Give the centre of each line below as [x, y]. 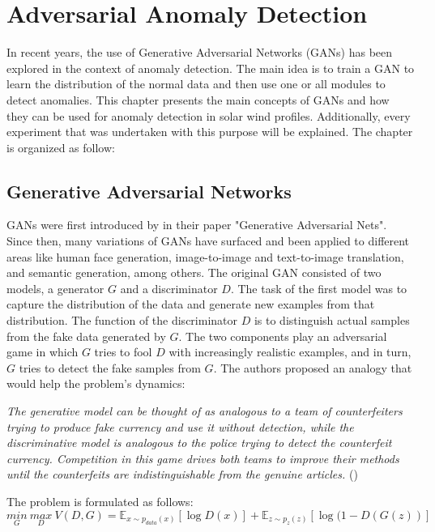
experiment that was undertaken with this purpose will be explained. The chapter [210, 132]
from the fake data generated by [86, 336]
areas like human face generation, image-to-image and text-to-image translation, [205, 256]
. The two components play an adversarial [283, 336]
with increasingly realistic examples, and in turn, [290, 352]
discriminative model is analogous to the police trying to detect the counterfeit [199, 443]
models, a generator [55, 288]
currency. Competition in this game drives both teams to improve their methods [203, 458]
